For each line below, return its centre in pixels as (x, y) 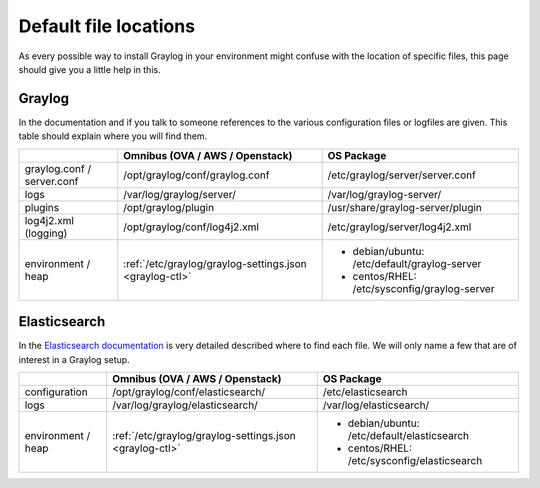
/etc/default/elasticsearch (408, 435)
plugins (42, 207)
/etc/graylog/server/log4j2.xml (399, 227)
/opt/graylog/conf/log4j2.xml (191, 227)
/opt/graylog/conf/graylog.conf (196, 175)
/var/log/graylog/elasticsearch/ (185, 405)
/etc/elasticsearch (365, 392)
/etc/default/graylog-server (417, 263)
